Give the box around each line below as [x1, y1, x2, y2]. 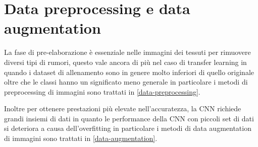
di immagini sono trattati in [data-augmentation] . [4, 133, 158, 143]
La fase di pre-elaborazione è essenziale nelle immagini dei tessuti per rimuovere [4, 47, 251, 57]
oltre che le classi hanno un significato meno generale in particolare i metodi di [4, 77, 248, 87]
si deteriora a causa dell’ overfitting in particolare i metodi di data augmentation [4, 123, 251, 133]
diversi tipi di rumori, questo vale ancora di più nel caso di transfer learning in [4, 56, 247, 67]
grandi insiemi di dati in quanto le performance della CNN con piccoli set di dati [4, 113, 254, 123]
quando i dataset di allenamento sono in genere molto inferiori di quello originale [4, 66, 254, 77]
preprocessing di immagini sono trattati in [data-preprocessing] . [4, 86, 200, 97]
